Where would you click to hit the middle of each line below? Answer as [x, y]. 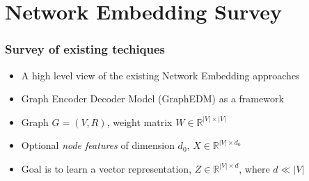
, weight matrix [140, 121]
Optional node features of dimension [98, 145]
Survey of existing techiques [85, 49]
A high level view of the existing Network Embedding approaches [160, 75]
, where [254, 168]
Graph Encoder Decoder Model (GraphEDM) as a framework [152, 99]
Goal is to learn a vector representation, [106, 168]
